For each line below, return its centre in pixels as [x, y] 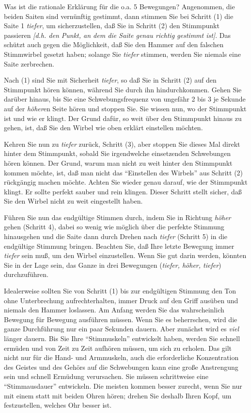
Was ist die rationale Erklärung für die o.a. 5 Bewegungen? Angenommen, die [119, 6]
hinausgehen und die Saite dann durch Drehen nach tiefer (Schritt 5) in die [116, 236]
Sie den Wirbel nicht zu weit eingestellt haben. [73, 201]
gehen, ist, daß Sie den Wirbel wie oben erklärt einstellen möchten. [103, 128]
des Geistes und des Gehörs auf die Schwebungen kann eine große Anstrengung [121, 367]
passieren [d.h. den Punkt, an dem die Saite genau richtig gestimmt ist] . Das [117, 35]
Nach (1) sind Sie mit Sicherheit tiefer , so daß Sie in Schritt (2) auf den [110, 80]
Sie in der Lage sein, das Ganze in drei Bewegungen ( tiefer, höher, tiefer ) [113, 265]
